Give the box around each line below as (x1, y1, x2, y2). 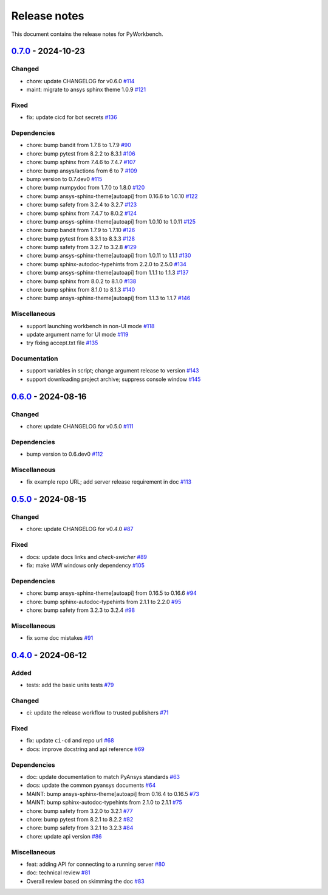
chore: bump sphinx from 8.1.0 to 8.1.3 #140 (26, 286, 135, 293)
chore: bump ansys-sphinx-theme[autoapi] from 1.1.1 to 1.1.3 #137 (26, 269, 189, 276)
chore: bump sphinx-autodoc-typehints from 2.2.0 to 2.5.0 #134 (26, 260, 186, 267)
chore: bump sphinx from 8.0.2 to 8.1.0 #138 (26, 277, 137, 285)
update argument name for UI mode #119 (26, 331, 129, 338)
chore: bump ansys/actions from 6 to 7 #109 (26, 167, 138, 174)
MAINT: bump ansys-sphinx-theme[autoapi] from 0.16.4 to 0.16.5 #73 (26, 790, 200, 797)
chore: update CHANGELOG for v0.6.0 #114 (26, 77, 135, 84)
